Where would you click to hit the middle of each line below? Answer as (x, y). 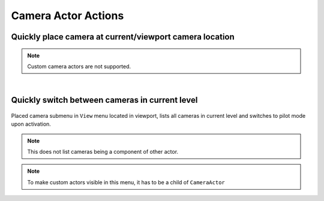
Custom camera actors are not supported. (79, 66)
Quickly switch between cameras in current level (104, 100)
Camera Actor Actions (67, 16)
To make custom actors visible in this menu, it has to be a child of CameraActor (126, 182)
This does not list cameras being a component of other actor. (103, 151)
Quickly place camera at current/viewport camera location (123, 37)
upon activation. (31, 124)
